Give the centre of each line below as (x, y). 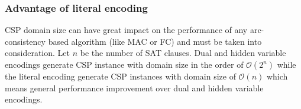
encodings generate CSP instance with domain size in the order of (124, 64)
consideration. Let (37, 53)
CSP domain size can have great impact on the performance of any (126, 30)
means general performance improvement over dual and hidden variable (134, 87)
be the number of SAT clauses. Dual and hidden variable (183, 53)
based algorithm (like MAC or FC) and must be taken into (155, 41)
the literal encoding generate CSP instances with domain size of (120, 76)
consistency (25, 41)
